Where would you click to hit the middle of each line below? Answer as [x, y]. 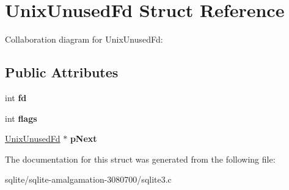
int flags [21, 118]
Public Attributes [62, 72]
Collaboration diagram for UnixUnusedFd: [84, 39]
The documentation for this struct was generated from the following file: [140, 159]
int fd [16, 97]
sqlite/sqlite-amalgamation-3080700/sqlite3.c [88, 179]
